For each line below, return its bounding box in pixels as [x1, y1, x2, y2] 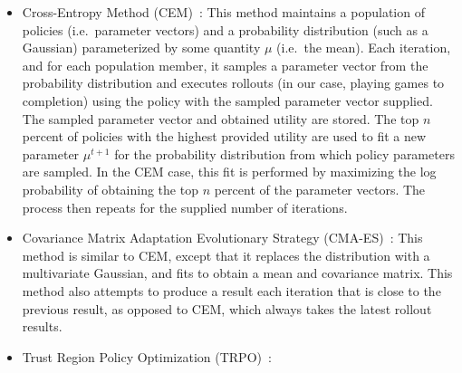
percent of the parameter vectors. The [214, 179, 426, 198]
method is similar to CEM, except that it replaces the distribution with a [22, 245, 430, 264]
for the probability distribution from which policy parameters [114, 144, 455, 163]
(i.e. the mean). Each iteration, [276, 38, 451, 57]
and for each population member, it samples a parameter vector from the [22, 55, 428, 74]
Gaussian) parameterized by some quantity [22, 38, 261, 57]
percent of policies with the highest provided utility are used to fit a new [22, 127, 427, 146]
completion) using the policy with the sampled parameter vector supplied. [22, 91, 433, 110]
